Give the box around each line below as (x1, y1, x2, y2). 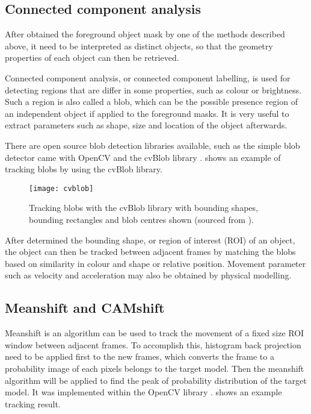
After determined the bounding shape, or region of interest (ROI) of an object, (5, 233, 295, 246)
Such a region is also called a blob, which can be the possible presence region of (5, 95, 298, 108)
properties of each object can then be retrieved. (5, 51, 179, 64)
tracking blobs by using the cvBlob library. (5, 163, 162, 175)
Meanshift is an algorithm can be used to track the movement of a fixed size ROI (5, 327, 304, 339)
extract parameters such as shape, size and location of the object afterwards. (5, 119, 288, 131)
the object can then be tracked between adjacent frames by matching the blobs (5, 245, 296, 258)
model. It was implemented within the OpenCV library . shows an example (5, 386, 282, 398)
